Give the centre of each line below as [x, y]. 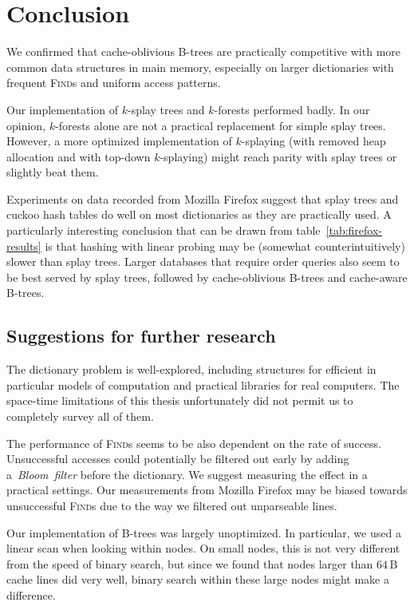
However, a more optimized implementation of [119, 141]
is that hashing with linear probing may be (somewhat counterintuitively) [225, 246]
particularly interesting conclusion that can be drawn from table [164, 230]
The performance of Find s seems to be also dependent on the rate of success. [194, 443]
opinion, [26, 125]
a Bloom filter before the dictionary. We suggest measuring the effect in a [187, 474]
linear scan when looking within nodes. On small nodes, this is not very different [203, 548]
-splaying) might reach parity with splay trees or [278, 156]
